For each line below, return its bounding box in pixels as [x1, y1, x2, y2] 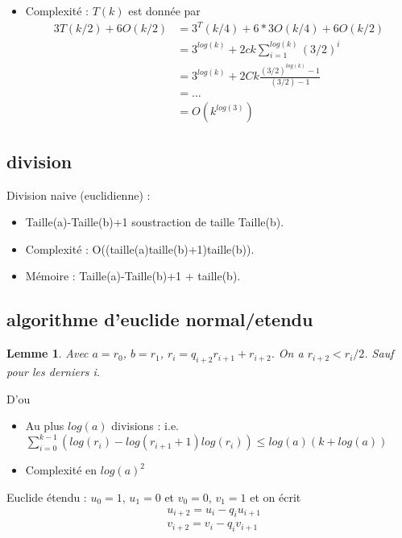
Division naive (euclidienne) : [6, 186, 151, 203]
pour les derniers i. [6, 363, 101, 380]
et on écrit [250, 488, 301, 505]
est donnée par [128, 2, 201, 19]
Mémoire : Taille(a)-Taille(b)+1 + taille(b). [25, 267, 241, 284]
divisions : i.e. [111, 417, 179, 434]
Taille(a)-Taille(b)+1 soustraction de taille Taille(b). [25, 213, 284, 230]
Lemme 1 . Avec [6, 345, 89, 362]
